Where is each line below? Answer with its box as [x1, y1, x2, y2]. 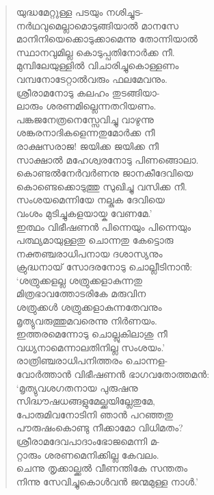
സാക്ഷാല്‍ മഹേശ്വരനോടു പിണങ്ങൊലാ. [16, 152, 199, 166]
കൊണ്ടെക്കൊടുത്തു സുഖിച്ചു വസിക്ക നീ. [16, 179, 187, 193]
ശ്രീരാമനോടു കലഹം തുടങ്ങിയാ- [16, 85, 160, 99]
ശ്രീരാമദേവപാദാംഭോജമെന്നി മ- [16, 434, 160, 448]
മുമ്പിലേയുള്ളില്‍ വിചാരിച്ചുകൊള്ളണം [16, 58, 179, 73]
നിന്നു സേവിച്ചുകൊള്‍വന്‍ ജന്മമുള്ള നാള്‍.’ [16, 474, 198, 488]
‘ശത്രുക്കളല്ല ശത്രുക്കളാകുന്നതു [16, 272, 142, 287]
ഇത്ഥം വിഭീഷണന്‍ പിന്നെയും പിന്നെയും [16, 219, 191, 233]
